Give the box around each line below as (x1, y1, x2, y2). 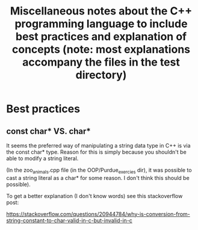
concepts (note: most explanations (11, 43, 191, 57)
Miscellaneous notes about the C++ (10, 4, 193, 18)
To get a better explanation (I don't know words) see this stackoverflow (6, 192, 183, 199)
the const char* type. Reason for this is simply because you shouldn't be (6, 149, 187, 155)
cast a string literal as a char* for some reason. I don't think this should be (6, 174, 190, 181)
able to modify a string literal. (6, 155, 79, 162)
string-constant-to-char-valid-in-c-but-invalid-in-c (6, 217, 132, 224)
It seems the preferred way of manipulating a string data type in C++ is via (6, 142, 191, 149)
